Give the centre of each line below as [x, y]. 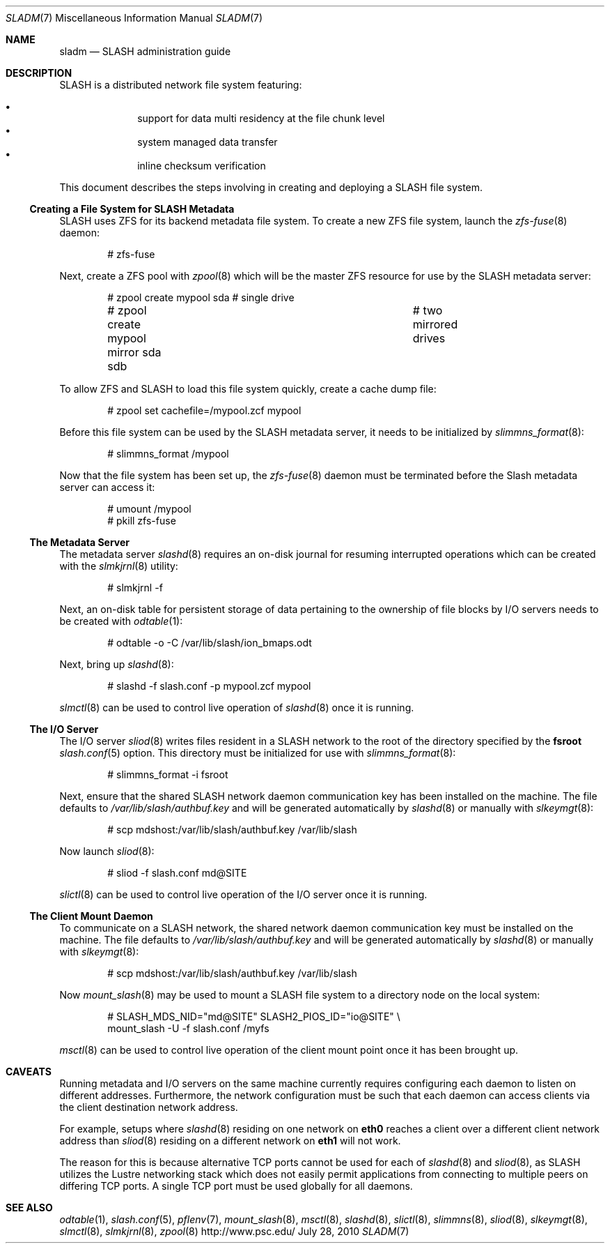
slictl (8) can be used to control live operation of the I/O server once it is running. [243, 894]
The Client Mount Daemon [91, 916]
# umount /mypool [149, 509]
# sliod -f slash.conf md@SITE [177, 873]
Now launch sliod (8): [107, 851]
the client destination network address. [149, 1107]
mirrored [435, 324]
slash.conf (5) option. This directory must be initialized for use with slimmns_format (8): [258, 753]
